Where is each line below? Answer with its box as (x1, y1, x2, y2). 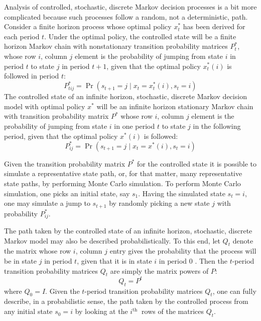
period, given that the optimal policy (4, 130, 118, 141)
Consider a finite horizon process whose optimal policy (4, 21, 172, 32)
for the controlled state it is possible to (137, 158, 257, 169)
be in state (4, 255, 37, 266)
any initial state (4, 306, 53, 316)
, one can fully (212, 285, 256, 296)
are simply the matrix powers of (110, 265, 209, 276)
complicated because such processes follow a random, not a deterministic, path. (4, 11, 248, 22)
